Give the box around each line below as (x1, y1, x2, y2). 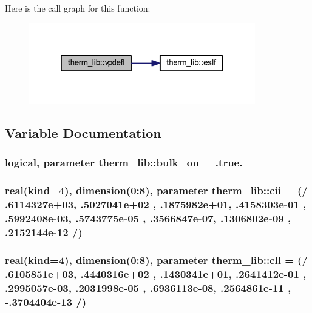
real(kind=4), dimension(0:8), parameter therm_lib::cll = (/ (5, 252, 308, 267)
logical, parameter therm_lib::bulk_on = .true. (5, 155, 243, 170)
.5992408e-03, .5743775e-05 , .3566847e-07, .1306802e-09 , (5, 211, 291, 226)
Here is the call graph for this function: (5, 2, 151, 14)
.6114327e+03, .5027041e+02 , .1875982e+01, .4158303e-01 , (5, 197, 307, 212)
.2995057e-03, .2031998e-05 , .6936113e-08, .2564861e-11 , (5, 280, 291, 295)
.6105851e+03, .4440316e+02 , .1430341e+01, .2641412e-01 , (5, 266, 307, 281)
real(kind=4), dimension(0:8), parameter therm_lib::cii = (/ (5, 183, 308, 198)
